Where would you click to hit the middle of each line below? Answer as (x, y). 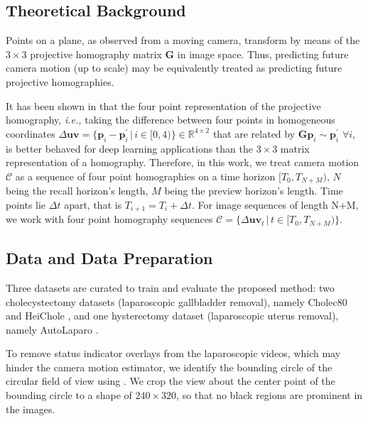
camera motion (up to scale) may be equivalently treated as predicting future (174, 68)
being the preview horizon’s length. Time (254, 191)
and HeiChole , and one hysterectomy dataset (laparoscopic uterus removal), (172, 316)
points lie (26, 204)
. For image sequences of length (260, 204)
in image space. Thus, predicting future (263, 54)
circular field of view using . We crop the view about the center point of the (171, 381)
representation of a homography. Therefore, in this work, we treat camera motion (183, 162)
